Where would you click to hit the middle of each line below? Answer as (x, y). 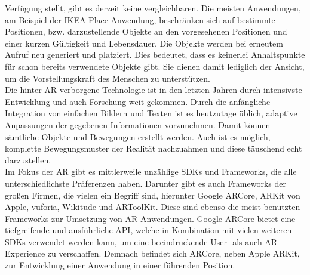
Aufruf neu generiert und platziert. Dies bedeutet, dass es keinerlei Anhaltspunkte (155, 55)
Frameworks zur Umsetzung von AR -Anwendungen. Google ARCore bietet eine (150, 218)
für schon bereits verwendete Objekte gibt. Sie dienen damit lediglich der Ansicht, (155, 66)
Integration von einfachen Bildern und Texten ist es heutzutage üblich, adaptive (151, 113)
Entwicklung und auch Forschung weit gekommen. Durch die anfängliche (138, 101)
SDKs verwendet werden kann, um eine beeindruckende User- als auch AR (141, 241)
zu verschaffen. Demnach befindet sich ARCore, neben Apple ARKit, (174, 253)
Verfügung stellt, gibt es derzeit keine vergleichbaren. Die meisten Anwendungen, (153, 8)
